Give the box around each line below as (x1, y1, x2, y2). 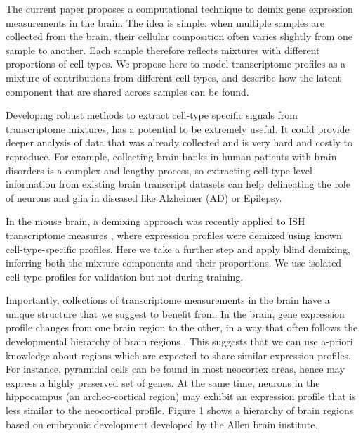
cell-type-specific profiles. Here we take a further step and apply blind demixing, (6, 241, 350, 256)
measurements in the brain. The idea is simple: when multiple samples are (6, 15, 324, 30)
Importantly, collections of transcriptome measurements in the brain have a (6, 293, 330, 307)
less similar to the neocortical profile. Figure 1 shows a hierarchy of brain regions (6, 403, 354, 418)
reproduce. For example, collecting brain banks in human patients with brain (6, 148, 337, 163)
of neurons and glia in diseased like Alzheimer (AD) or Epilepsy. (6, 190, 282, 205)
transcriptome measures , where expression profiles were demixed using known (6, 227, 342, 242)
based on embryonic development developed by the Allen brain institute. (6, 416, 318, 431)
